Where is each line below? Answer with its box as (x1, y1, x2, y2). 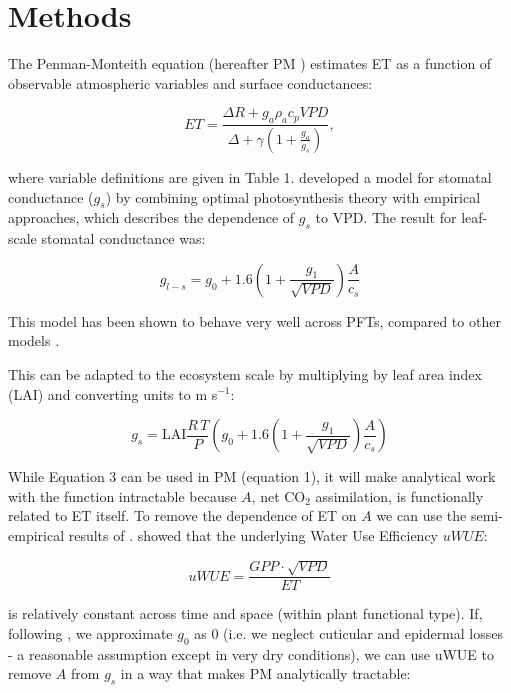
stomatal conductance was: (41, 228, 206, 249)
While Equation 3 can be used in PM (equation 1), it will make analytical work (8, 466, 496, 487)
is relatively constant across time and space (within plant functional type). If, (8, 603, 483, 624)
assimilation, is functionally (315, 485, 484, 506)
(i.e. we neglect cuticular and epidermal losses (223, 622, 503, 643)
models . (8, 330, 60, 351)
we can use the (376, 505, 467, 526)
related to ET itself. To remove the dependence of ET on (8, 505, 357, 526)
